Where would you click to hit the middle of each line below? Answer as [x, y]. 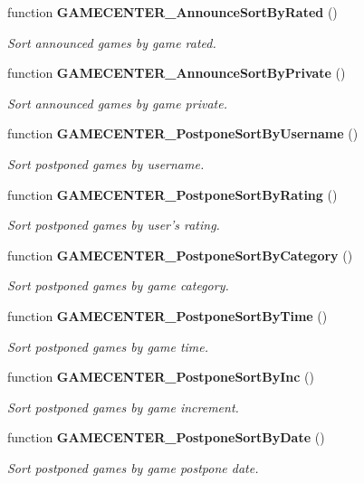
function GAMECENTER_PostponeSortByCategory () [180, 255]
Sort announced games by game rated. [112, 42]
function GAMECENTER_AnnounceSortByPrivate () [177, 73]
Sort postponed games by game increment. [123, 407]
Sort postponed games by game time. [108, 346]
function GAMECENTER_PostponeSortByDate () [166, 437]
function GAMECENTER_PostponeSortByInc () [161, 377]
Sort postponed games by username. [106, 163]
